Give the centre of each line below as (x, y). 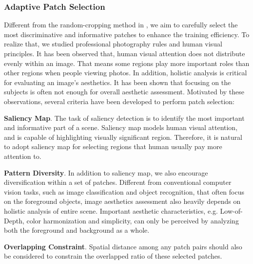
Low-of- (231, 210)
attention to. (23, 156)
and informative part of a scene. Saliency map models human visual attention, (121, 127)
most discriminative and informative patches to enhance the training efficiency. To (127, 34)
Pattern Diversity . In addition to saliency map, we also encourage (106, 172)
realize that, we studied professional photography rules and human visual (113, 44)
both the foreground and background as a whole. (77, 230)
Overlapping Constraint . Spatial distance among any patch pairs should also (123, 246)
